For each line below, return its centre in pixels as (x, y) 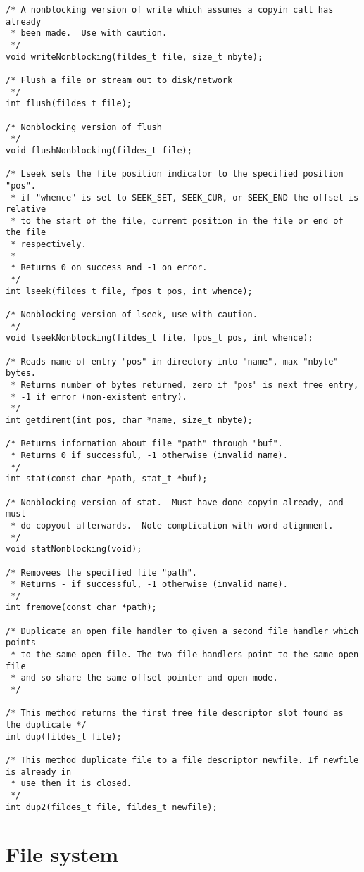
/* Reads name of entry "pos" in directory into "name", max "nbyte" (172, 361)
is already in (39, 772)
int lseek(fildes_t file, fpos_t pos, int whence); (129, 291)
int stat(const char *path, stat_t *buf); (107, 479)
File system (62, 854)
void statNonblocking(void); (74, 549)
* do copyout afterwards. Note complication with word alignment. (172, 525)
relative (26, 209)
